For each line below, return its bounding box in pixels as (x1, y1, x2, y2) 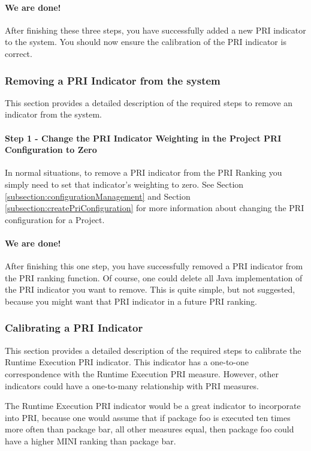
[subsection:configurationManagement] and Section (5, 190, 191, 202)
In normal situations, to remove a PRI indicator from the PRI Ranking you (5, 166, 282, 179)
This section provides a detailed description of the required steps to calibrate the (5, 344, 301, 356)
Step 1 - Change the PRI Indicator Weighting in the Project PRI (5, 131, 282, 144)
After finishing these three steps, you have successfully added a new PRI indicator (5, 23, 306, 36)
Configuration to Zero (5, 143, 97, 156)
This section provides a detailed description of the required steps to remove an (5, 96, 293, 109)
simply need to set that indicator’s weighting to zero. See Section (5, 178, 244, 190)
